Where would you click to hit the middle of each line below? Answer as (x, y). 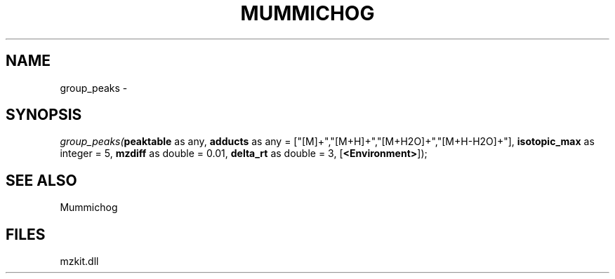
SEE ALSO (41, 180)
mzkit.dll (79, 261)
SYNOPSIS (44, 115)
